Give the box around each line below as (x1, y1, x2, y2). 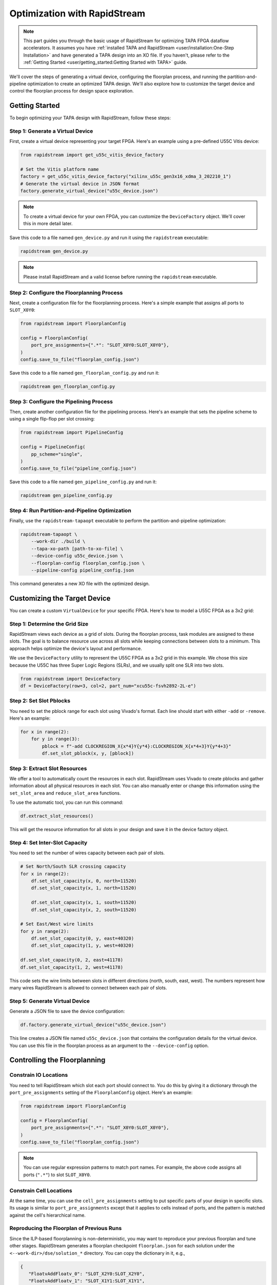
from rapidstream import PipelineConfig (20, 430, 123, 435)
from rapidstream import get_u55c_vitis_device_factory (20, 152, 164, 158)
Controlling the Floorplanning (9, 1056, 106, 1064)
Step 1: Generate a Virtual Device (9, 127, 93, 135)
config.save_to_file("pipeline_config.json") (20, 466, 137, 471)
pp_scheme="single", (31, 451, 83, 457)
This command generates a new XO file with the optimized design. (9, 580, 150, 586)
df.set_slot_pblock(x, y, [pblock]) (42, 750, 134, 757)
